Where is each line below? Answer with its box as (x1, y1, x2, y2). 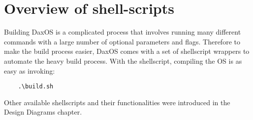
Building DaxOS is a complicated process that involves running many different (4, 27, 241, 37)
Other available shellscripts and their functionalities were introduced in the (4, 97, 230, 107)
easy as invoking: (4, 65, 55, 76)
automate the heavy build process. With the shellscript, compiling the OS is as (4, 55, 242, 66)
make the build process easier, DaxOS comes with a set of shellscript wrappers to (4, 46, 250, 56)
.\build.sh (18, 83, 54, 90)
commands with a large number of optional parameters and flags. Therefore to (4, 36, 240, 46)
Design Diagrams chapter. (4, 107, 82, 117)
